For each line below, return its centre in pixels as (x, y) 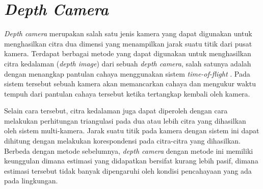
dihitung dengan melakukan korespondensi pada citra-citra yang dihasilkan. (122, 141)
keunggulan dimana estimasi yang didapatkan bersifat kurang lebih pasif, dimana (131, 161)
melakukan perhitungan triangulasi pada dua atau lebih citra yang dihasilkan (125, 120)
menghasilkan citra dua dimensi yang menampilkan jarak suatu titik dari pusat (128, 43)
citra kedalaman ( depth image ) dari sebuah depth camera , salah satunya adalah (128, 63)
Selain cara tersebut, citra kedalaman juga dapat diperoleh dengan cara (116, 111)
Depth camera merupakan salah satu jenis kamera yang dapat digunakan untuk (128, 33)
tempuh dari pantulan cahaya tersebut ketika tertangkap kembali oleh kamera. (127, 93)
